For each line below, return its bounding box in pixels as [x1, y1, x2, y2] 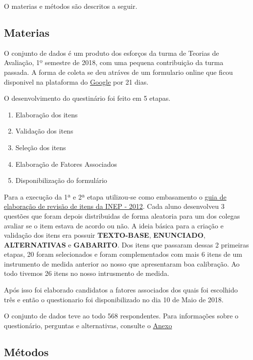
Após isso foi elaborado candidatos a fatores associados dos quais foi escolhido [4, 285, 238, 295]
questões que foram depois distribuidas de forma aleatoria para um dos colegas [4, 210, 240, 221]
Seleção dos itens [15, 142, 66, 152]
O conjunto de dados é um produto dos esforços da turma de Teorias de [4, 47, 219, 58]
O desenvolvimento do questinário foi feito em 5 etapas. [4, 93, 171, 103]
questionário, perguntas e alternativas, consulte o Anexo [4, 320, 172, 330]
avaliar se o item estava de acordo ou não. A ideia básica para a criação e [4, 220, 224, 230]
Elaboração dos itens [15, 109, 78, 119]
